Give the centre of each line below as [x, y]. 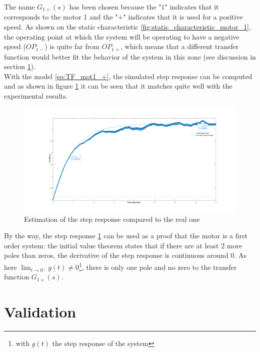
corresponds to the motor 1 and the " [61, 17]
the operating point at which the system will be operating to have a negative [122, 36]
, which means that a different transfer [179, 46]
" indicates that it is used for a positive [183, 17]
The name [19, 7]
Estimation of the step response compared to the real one [112, 219]
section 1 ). [20, 66]
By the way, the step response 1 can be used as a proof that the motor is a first [126, 236]
